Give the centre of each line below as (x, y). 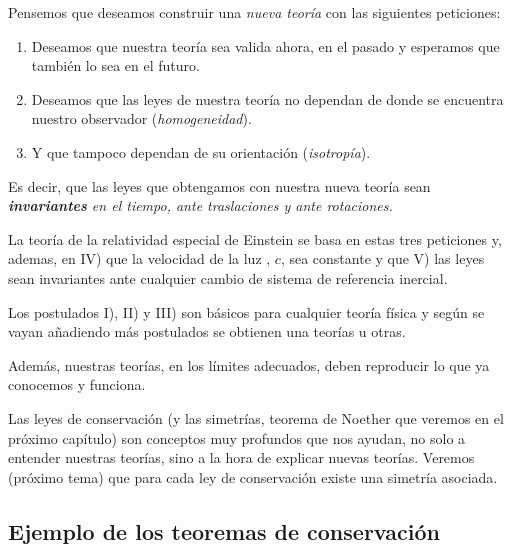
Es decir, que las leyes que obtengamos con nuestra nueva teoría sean (219, 185)
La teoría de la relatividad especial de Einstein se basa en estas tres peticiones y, (255, 238)
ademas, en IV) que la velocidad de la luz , (139, 258)
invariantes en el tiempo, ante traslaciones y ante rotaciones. (200, 205)
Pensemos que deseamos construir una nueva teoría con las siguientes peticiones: (254, 12)
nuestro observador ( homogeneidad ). (141, 118)
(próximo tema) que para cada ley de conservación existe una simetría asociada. (253, 476)
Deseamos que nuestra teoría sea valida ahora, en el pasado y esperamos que (265, 45)
